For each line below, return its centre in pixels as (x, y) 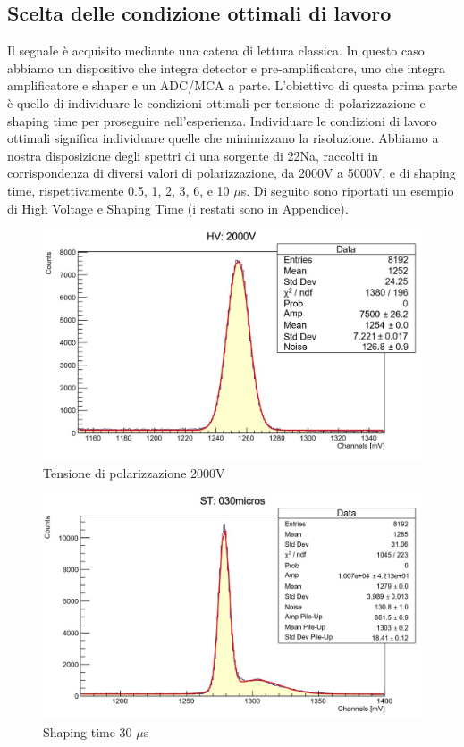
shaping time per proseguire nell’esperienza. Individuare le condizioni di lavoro (222, 120)
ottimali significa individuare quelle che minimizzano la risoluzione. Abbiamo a (223, 138)
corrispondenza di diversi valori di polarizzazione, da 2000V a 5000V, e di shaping (232, 173)
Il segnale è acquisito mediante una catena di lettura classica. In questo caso (216, 50)
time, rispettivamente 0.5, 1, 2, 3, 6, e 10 (118, 190)
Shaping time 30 (88, 731)
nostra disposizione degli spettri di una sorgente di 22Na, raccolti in (193, 155)
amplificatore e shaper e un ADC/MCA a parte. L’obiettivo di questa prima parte (232, 85)
